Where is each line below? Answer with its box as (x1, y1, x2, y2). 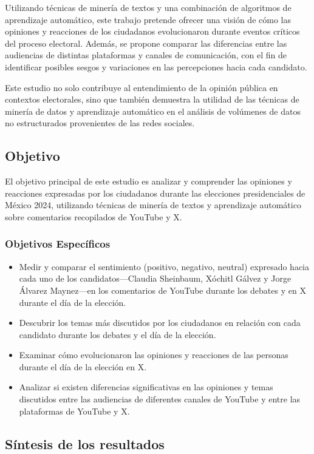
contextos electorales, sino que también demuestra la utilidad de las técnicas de (5, 93, 299, 106)
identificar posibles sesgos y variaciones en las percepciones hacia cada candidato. (5, 60, 307, 73)
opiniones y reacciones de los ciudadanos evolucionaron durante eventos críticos (5, 25, 300, 38)
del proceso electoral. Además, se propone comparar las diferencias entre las (5, 36, 287, 49)
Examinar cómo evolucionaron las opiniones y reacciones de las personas (19, 348, 288, 361)
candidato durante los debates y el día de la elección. (19, 328, 216, 340)
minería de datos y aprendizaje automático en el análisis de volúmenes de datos (5, 104, 301, 117)
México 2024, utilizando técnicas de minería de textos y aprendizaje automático (5, 198, 301, 211)
